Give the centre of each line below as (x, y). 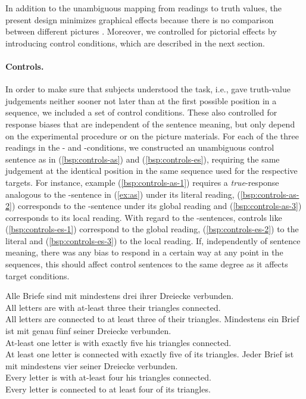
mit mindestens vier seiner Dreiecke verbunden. (92, 365)
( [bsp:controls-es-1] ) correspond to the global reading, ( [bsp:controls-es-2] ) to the (152, 229)
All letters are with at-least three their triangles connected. (113, 307)
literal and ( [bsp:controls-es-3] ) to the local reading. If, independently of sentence (153, 240)
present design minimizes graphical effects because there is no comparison (140, 19)
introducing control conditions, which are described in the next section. (135, 43)
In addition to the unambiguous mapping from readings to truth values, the (143, 8)
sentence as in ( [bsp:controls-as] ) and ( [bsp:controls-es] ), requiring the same (143, 159)
